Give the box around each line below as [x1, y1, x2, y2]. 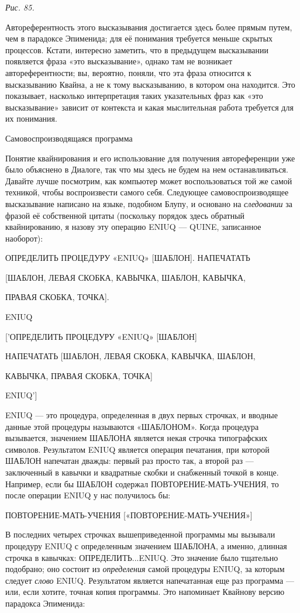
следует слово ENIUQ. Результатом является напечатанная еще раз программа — [5, 574, 294, 586]
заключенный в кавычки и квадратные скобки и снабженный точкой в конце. [5, 466, 279, 478]
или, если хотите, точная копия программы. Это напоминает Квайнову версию [5, 586, 285, 598]
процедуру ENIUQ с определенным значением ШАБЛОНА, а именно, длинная [5, 539, 287, 552]
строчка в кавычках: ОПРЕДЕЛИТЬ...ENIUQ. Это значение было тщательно [5, 551, 278, 563]
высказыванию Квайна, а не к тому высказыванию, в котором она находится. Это [5, 78, 295, 90]
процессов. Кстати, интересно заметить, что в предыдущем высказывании [5, 43, 269, 56]
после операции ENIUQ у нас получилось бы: [5, 489, 171, 501]
